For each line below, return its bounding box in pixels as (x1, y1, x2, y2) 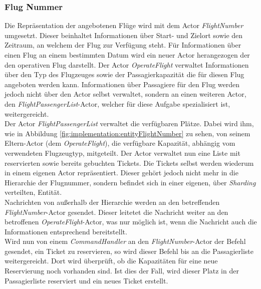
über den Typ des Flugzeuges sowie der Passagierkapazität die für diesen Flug (5, 69, 244, 80)
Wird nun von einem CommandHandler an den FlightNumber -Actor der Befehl (5, 236, 246, 246)
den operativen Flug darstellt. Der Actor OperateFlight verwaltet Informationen (5, 59, 249, 70)
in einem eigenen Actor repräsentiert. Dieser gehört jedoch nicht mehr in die (5, 167, 238, 178)
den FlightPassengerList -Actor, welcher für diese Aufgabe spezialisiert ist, (5, 98, 230, 109)
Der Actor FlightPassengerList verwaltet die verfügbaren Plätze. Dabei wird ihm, (5, 118, 254, 129)
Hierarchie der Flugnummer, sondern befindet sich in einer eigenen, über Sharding (5, 177, 256, 187)
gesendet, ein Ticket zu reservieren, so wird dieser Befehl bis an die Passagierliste (5, 245, 253, 256)
